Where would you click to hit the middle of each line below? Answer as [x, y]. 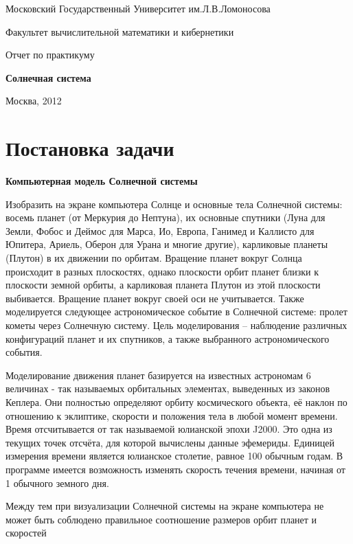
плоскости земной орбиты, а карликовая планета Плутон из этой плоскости [163, 285]
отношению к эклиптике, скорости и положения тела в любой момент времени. [172, 415]
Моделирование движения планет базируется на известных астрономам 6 [158, 375]
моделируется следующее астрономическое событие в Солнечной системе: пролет [176, 311]
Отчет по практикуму [50, 55]
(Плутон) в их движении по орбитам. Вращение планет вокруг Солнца [154, 258]
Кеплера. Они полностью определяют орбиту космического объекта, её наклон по [176, 402]
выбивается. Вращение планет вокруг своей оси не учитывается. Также [155, 298]
